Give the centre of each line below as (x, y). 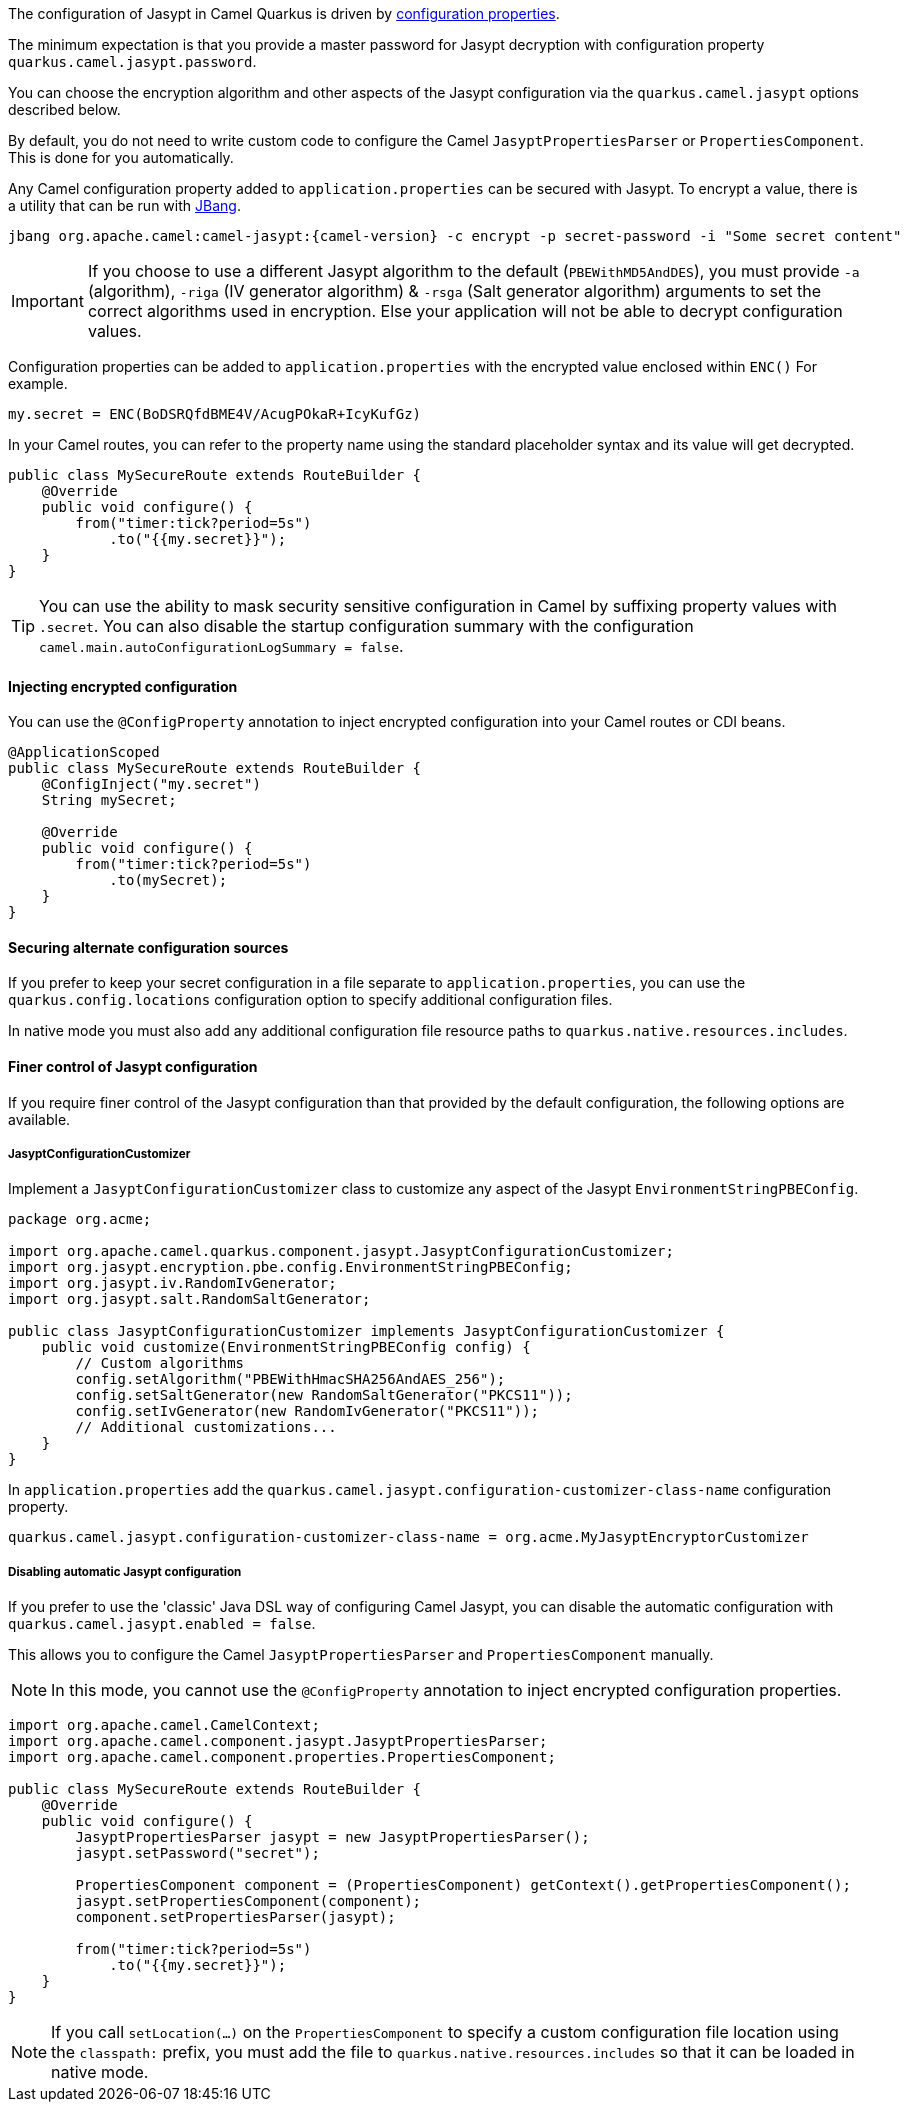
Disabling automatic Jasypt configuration (125, 1571)
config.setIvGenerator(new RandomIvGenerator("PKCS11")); (307, 1411)
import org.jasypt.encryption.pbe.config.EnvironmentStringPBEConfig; (290, 1267)
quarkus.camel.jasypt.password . (132, 61)
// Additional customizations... (206, 1427)
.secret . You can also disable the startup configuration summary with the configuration (366, 626)
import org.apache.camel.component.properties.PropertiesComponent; (282, 1757)
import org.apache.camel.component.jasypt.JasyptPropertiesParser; (278, 1741)
